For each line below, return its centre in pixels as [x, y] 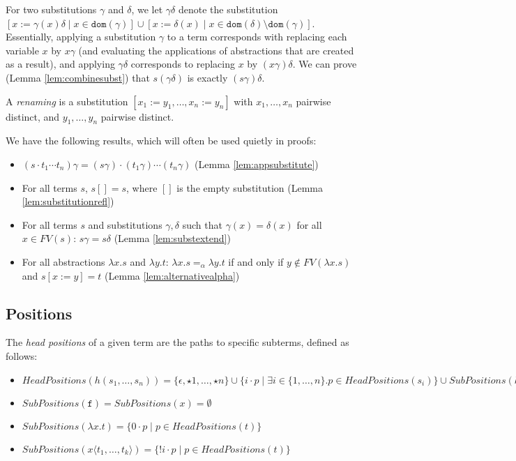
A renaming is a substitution [67, 101]
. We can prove [325, 64]
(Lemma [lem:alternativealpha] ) [172, 275]
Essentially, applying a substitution [81, 37]
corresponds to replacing [183, 64]
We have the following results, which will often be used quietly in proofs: [161, 141]
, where [142, 187]
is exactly [207, 77]
